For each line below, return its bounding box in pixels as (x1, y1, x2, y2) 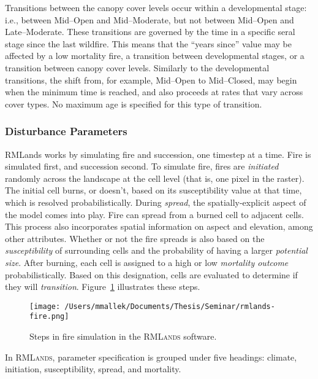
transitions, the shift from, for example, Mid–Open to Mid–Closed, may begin (5, 73, 297, 86)
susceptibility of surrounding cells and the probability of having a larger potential (5, 244, 308, 257)
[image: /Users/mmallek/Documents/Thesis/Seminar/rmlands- (29, 302, 275, 311)
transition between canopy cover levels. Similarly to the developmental (5, 61, 270, 74)
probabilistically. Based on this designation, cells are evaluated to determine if (5, 268, 298, 281)
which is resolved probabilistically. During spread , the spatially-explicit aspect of (5, 195, 306, 208)
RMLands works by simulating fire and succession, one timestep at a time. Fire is (5, 147, 311, 160)
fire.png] (29, 312, 69, 321)
